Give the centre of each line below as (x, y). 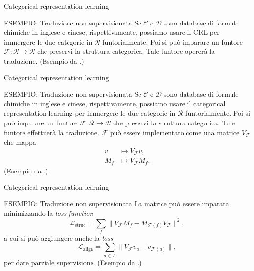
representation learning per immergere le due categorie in (90, 113)
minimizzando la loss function (49, 213)
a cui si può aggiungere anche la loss (58, 237)
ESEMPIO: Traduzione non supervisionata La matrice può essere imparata (116, 203)
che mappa (20, 142)
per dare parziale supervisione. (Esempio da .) (73, 262)
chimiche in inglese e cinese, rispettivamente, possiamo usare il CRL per (112, 32)
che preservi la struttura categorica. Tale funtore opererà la (126, 51)
